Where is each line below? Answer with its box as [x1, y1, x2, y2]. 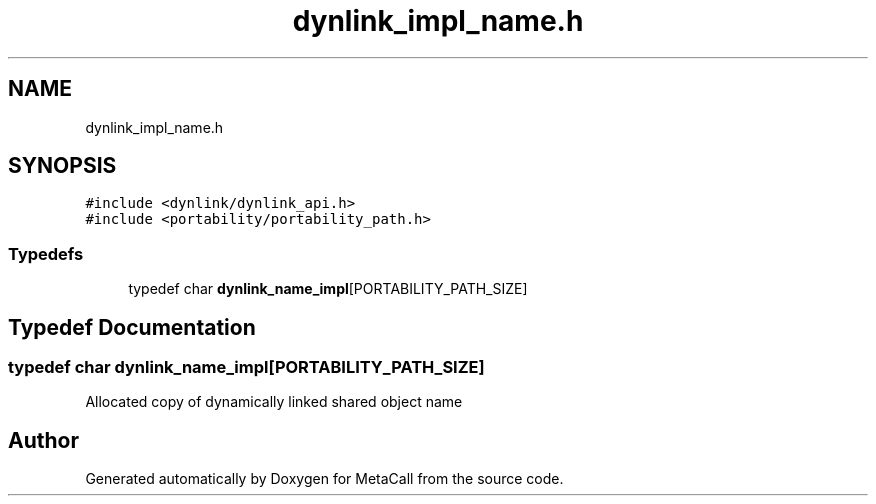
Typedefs [8, 243, 84, 264]
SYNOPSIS [8, 153, 117, 179]
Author [8, 427, 79, 453]
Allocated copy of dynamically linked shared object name [85, 393, 463, 411]
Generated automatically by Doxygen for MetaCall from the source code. [85, 470, 564, 488]
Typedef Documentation [8, 314, 256, 340]
